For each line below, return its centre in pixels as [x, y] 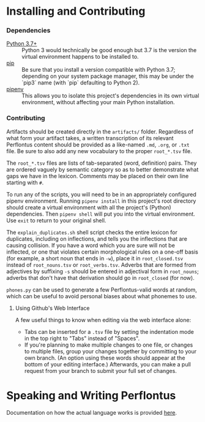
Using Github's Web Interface [52, 308]
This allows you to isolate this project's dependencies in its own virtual [110, 96]
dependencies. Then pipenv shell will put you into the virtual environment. [101, 214]
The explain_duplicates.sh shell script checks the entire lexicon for [92, 232]
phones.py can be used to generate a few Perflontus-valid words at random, [102, 290]
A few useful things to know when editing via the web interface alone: [103, 320]
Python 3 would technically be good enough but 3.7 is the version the [109, 50]
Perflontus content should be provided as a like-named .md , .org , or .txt [98, 145]
